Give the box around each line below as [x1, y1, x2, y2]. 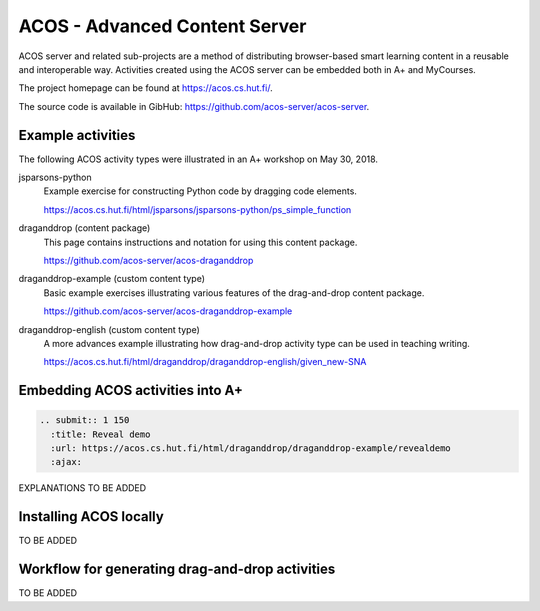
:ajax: [50, 456, 83, 468]
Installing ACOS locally [18, 508, 164, 525]
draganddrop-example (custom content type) [18, 273, 205, 285]
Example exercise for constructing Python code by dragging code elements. [43, 185, 357, 197]
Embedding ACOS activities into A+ [18, 382, 244, 399]
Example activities [18, 126, 136, 144]
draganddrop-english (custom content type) [18, 323, 200, 335]
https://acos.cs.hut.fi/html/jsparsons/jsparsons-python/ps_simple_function [43, 203, 352, 215]
